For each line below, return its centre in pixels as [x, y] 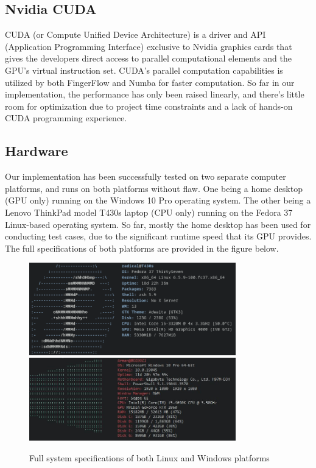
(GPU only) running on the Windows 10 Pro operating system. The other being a [158, 200]
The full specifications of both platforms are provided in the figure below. [142, 248]
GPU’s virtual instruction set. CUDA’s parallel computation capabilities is [144, 70]
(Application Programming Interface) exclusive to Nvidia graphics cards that [149, 46]
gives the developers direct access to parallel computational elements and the [149, 58]
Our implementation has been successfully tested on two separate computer [146, 176]
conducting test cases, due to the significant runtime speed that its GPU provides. [158, 236]
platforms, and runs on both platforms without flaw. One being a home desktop [154, 188]
